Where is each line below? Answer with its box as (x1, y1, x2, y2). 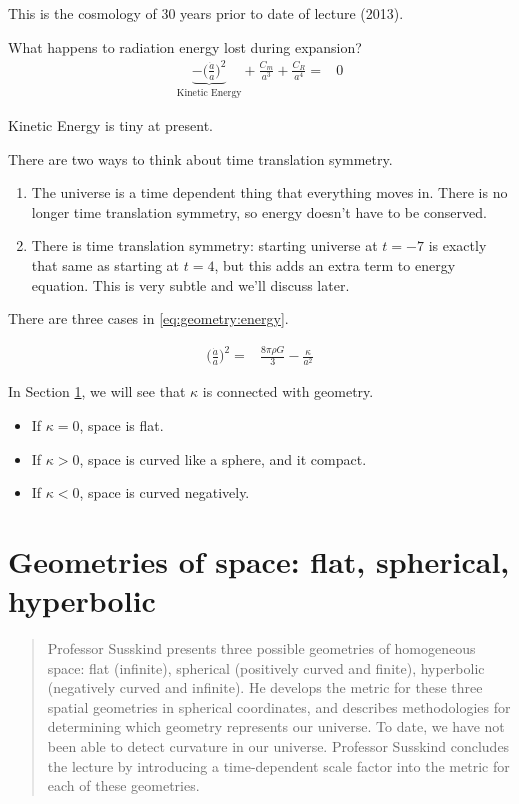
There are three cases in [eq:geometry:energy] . (8, 308, 289, 329)
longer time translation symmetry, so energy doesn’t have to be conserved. (31, 201, 487, 222)
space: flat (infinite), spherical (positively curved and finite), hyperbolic (47, 657, 485, 678)
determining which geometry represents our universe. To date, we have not (47, 716, 505, 737)
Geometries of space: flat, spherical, (8, 540, 510, 581)
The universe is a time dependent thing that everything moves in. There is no (31, 182, 508, 203)
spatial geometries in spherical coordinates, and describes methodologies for (47, 696, 511, 717)
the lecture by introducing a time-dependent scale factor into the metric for (47, 755, 510, 776)
